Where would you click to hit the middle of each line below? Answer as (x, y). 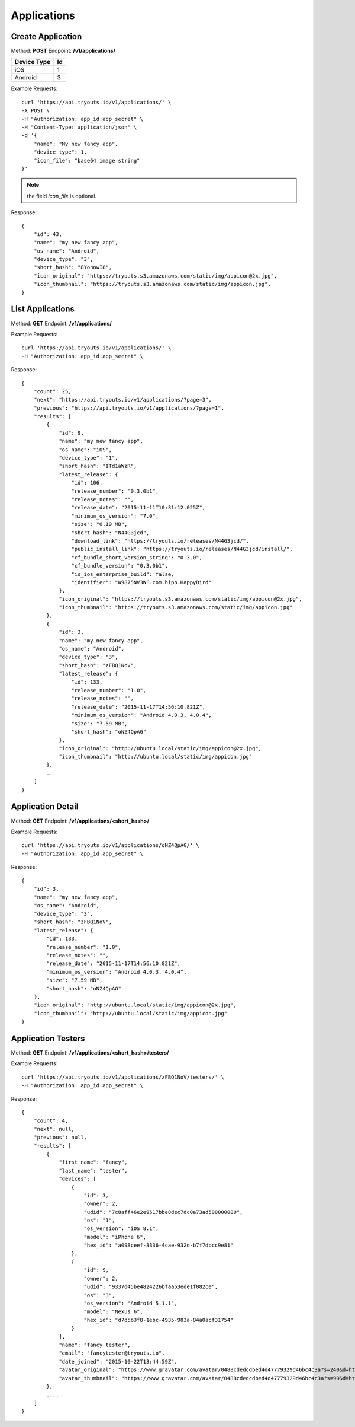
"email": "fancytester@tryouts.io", (112, 1353)
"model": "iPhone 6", (115, 1237)
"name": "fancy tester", (95, 1345)
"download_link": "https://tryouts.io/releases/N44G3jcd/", (160, 541)
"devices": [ (78, 1179)
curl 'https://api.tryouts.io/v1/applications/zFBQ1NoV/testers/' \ (123, 1077)
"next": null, (54, 1129)
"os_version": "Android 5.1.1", (130, 1303)
